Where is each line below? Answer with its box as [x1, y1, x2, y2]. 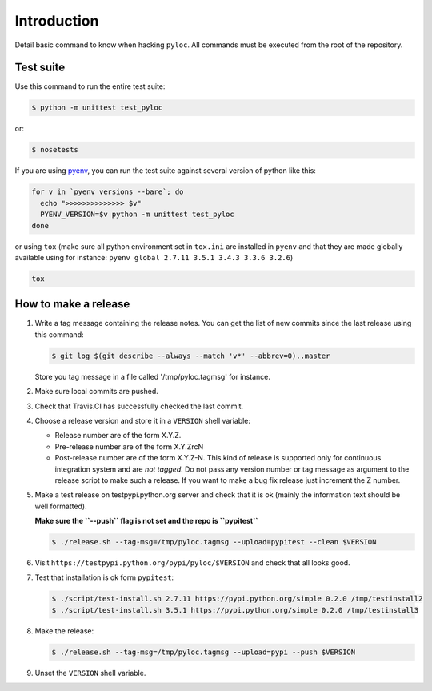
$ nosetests [31, 145, 79, 155]
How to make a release [14, 297, 130, 311]
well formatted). [34, 501, 87, 511]
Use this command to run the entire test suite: [14, 82, 166, 91]
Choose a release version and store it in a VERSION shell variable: [34, 416, 251, 425]
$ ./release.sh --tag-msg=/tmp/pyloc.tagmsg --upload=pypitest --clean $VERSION [51, 537, 377, 547]
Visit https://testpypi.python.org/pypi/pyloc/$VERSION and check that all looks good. [34, 558, 351, 568]
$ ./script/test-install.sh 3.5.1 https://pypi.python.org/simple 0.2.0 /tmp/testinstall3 [51, 605, 419, 614]
